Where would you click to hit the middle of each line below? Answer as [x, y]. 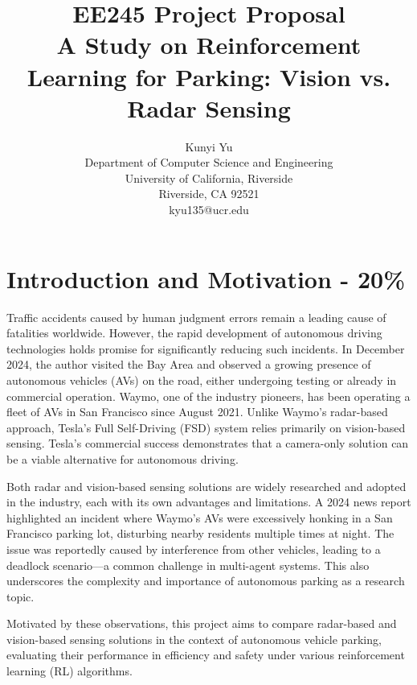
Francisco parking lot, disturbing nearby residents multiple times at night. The [200, 533]
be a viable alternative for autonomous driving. [123, 458]
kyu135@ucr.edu [209, 210]
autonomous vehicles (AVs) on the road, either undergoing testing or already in [202, 380]
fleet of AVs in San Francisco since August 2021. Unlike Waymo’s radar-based [197, 412]
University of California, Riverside [209, 177]
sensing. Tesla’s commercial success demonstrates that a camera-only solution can [208, 443]
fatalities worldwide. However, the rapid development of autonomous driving [194, 333]
